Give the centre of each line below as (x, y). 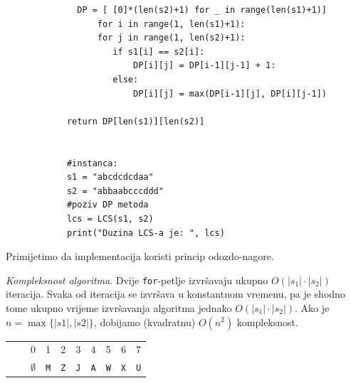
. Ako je (312, 307)
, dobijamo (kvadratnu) (145, 322)
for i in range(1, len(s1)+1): (171, 24)
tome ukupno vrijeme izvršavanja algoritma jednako (119, 307)
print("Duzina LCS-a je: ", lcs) (146, 233)
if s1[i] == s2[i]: (159, 52)
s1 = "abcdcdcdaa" (110, 177)
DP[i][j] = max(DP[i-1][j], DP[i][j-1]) (230, 93)
